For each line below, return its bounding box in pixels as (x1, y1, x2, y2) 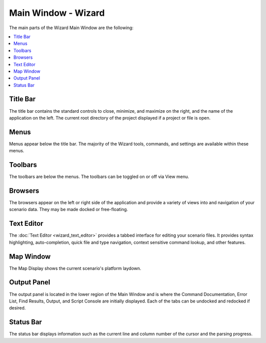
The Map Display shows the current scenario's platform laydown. (9, 265, 141, 271)
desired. (9, 305, 26, 311)
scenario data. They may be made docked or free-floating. (9, 207, 128, 213)
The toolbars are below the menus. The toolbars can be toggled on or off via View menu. (9, 173, 190, 180)
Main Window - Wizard (9, 7, 105, 18)
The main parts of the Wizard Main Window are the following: (9, 25, 134, 31)
